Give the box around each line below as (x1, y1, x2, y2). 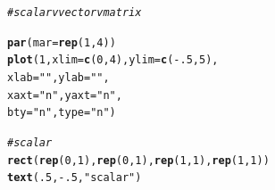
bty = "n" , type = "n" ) (7, 106, 116, 120)
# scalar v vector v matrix (7, 6, 142, 19)
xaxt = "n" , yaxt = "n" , (7, 88, 122, 102)
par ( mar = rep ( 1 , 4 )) (7, 36, 116, 49)
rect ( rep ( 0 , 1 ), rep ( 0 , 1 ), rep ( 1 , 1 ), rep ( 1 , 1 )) (7, 153, 270, 167)
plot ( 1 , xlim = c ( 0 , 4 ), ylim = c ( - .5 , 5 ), (7, 54, 219, 67)
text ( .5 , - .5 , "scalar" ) (7, 171, 142, 185)
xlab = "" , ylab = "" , (7, 70, 110, 84)
